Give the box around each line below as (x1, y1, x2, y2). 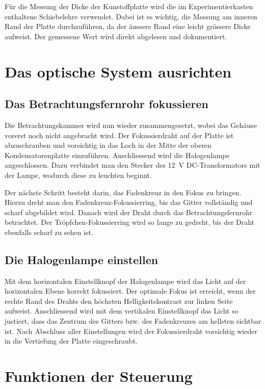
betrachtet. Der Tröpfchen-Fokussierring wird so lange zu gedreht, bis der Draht (5, 217, 255, 227)
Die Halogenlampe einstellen (5, 251, 158, 267)
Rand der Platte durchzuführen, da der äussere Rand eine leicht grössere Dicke (5, 21, 251, 32)
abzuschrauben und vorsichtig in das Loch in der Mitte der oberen (5, 140, 211, 150)
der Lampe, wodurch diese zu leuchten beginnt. (5, 169, 152, 180)
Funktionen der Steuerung (5, 366, 193, 386)
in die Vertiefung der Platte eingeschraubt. (5, 335, 138, 346)
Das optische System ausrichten (5, 61, 232, 82)
